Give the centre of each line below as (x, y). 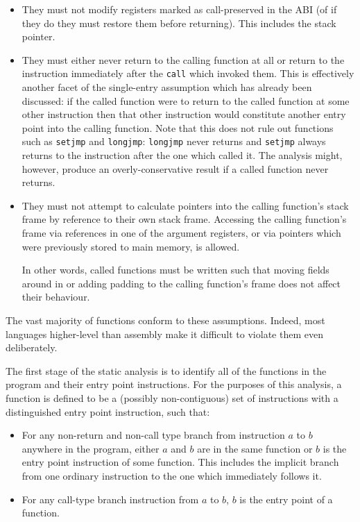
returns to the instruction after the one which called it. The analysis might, (182, 155)
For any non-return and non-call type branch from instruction (153, 435)
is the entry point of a (286, 499)
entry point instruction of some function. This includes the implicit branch (180, 462)
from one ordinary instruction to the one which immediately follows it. (172, 475)
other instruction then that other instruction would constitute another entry (184, 114)
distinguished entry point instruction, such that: (108, 411)
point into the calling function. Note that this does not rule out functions (178, 127)
